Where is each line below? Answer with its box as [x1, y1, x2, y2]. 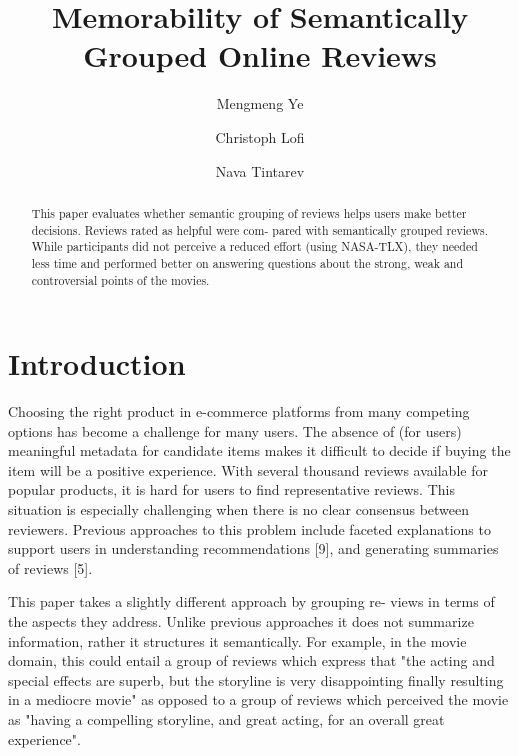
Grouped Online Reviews [83, 35, 437, 76]
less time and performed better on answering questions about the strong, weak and [31, 254, 464, 271]
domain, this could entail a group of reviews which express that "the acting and [8, 650, 495, 671]
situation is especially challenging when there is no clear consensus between [8, 499, 470, 520]
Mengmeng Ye [216, 93, 304, 114]
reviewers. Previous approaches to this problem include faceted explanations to [8, 518, 491, 539]
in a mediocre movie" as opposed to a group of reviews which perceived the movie [8, 689, 509, 710]
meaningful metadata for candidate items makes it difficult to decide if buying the [8, 440, 511, 461]
